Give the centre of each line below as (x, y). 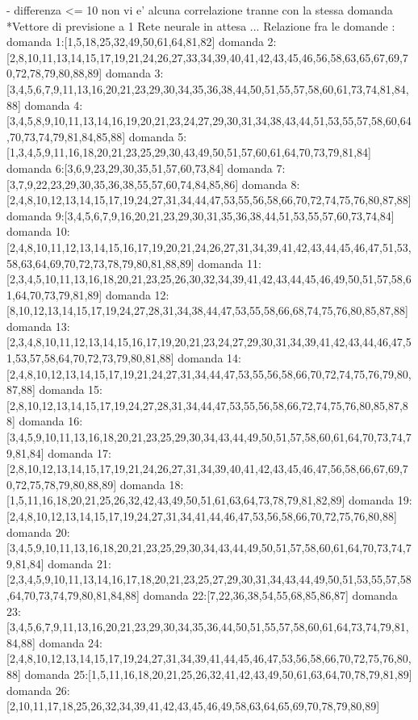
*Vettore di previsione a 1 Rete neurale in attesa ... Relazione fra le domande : (201, 25)
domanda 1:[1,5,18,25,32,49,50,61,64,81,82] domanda (135, 42)
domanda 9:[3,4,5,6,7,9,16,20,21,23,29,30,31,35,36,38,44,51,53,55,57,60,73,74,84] (201, 215)
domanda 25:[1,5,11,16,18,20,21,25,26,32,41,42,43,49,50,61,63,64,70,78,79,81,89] (218, 674)
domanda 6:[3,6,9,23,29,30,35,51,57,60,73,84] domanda (140, 167)
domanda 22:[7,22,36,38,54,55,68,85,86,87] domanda (270, 594)
